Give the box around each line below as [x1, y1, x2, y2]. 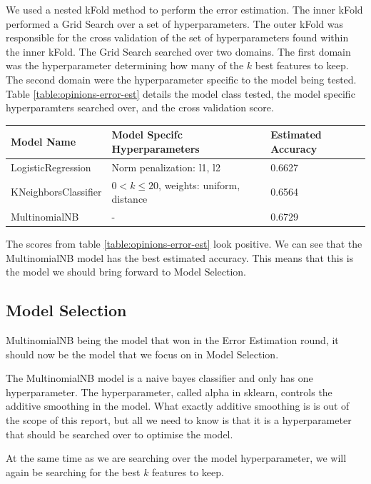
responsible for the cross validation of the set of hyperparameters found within [6, 30, 349, 45]
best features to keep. [255, 58, 349, 73]
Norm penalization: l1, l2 [111, 159, 220, 174]
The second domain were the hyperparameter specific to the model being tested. [6, 71, 357, 86]
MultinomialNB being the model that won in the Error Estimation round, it [6, 333, 339, 348]
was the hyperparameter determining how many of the [6, 58, 244, 73]
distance [111, 191, 148, 206]
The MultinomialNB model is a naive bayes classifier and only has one [6, 370, 313, 385]
